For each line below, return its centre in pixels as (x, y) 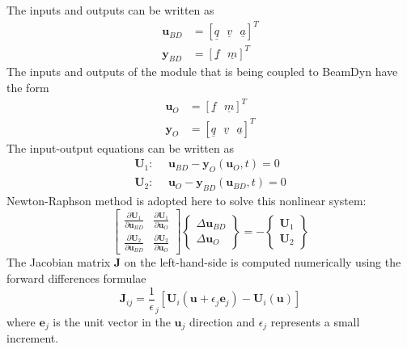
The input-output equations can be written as (120, 147)
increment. (33, 337)
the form (28, 88)
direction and (222, 321)
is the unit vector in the (112, 321)
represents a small (315, 321)
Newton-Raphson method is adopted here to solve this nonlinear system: (187, 200)
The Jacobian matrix (59, 262)
